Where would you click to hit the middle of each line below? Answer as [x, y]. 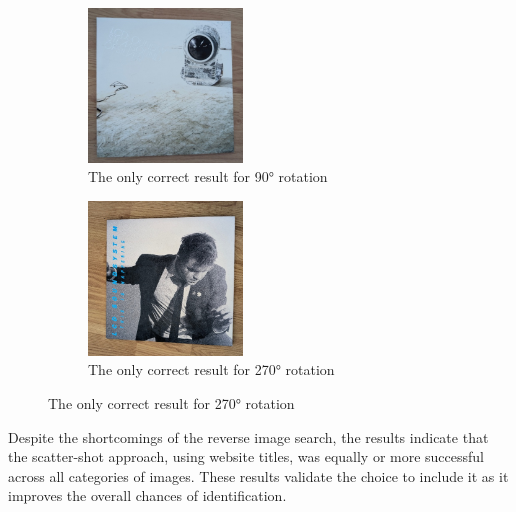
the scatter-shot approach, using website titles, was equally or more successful [246, 456]
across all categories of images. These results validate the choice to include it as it [258, 475]
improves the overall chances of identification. [147, 495]
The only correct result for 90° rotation [208, 176]
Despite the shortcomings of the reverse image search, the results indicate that [248, 436]
